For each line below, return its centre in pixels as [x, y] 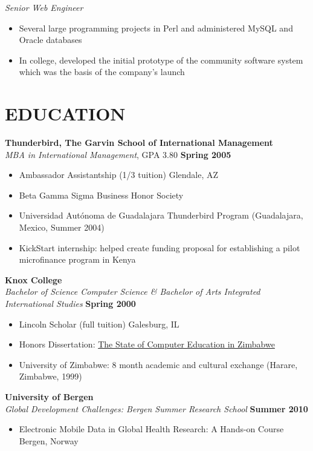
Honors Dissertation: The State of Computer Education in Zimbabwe [147, 344]
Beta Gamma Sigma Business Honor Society [101, 195]
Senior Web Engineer [44, 7]
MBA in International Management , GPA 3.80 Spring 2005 [118, 154]
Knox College [34, 279]
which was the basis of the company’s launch [102, 72]
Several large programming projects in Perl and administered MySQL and [156, 28]
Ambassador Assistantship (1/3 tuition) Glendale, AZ [119, 175]
